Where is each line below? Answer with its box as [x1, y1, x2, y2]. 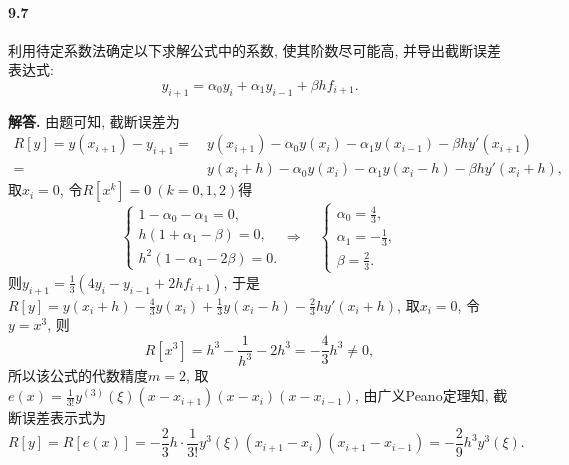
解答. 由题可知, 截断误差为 [8, 110, 180, 131]
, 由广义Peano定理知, [354, 385, 489, 406]
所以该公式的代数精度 [8, 365, 148, 386]
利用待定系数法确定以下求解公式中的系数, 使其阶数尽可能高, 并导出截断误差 [8, 39, 502, 60]
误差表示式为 [21, 407, 106, 428]
